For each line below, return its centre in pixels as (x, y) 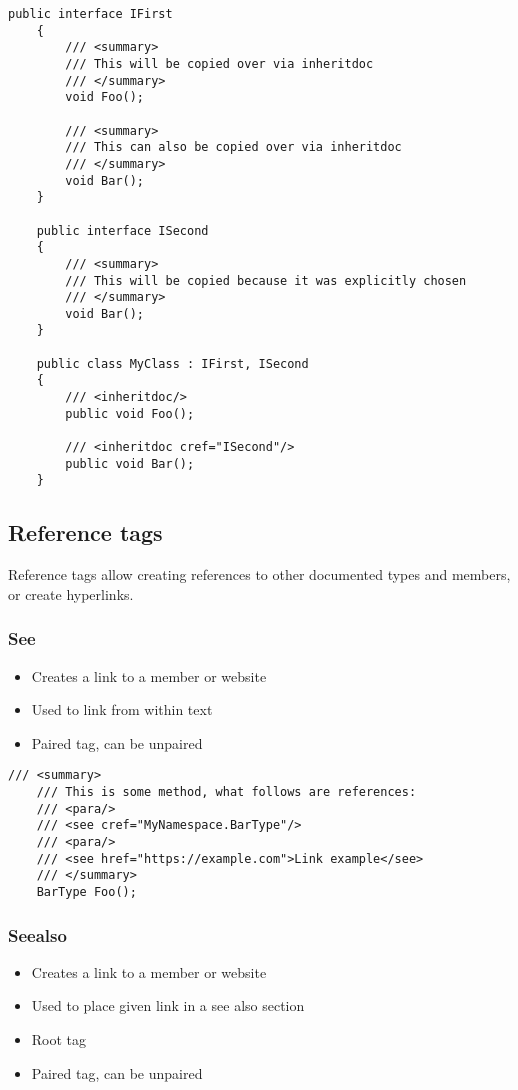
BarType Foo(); (86, 892)
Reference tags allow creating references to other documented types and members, (259, 574)
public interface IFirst (90, 14)
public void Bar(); (130, 463)
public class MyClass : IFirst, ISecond (172, 363)
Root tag (59, 1039)
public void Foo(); (130, 413)
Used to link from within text (122, 709)
